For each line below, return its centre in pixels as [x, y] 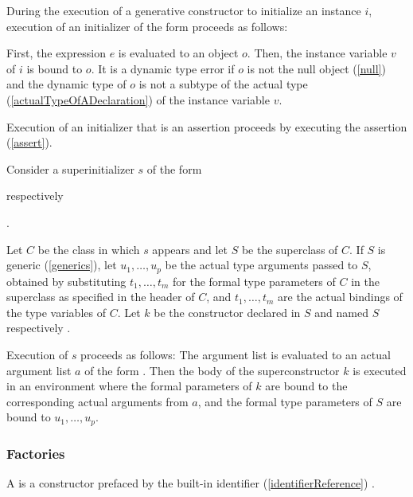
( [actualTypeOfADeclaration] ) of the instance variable [138, 99]
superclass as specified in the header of [101, 297]
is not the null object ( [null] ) [316, 68]
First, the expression [56, 53]
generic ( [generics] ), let [62, 265]
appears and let [190, 249]
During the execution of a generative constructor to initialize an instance [184, 10]
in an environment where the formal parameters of [129, 386]
